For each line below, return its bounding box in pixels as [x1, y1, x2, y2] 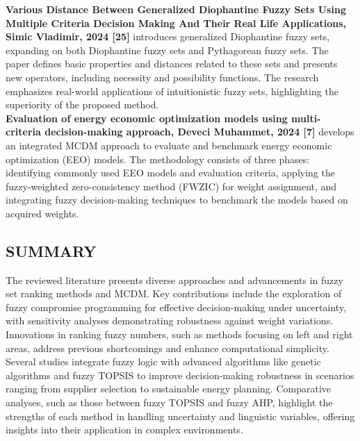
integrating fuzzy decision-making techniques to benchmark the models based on [6, 192, 348, 207]
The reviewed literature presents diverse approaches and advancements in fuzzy [6, 272, 343, 287]
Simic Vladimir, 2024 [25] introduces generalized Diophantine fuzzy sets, [6, 29, 330, 44]
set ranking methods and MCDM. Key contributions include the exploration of [6, 286, 342, 301]
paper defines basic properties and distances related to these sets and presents [6, 56, 338, 71]
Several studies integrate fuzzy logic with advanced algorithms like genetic [6, 354, 321, 369]
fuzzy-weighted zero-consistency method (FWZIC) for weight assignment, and [6, 178, 337, 193]
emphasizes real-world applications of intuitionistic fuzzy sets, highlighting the [6, 83, 338, 98]
